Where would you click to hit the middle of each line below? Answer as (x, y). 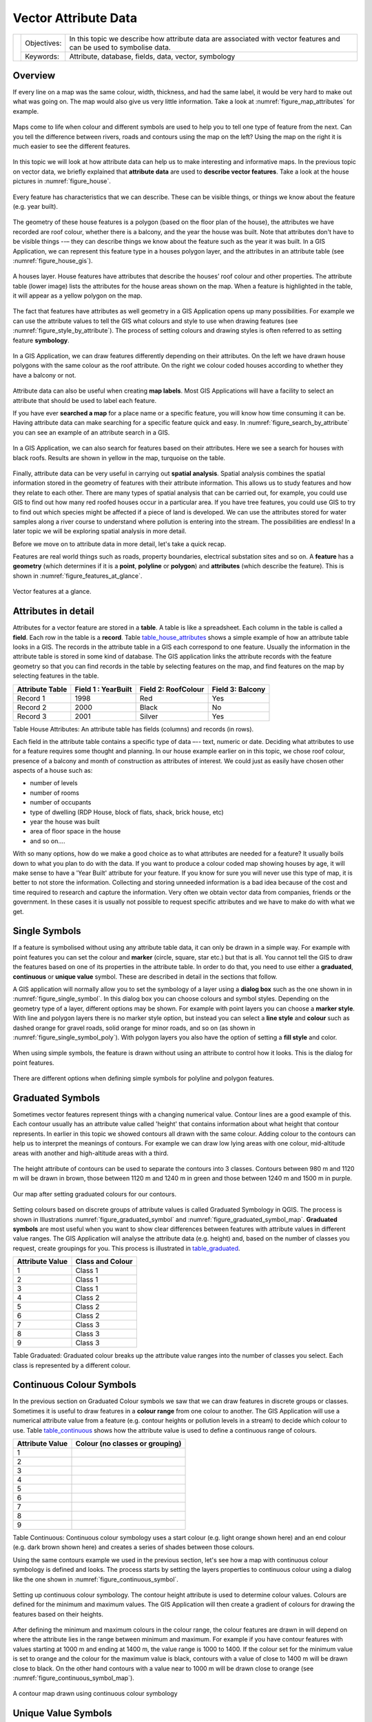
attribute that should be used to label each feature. (85, 400)
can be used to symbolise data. (120, 47)
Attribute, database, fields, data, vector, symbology (152, 56)
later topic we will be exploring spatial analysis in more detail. (100, 531)
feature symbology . (41, 340)
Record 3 (32, 716)
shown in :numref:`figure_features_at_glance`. (77, 576)
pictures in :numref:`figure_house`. (62, 181)
